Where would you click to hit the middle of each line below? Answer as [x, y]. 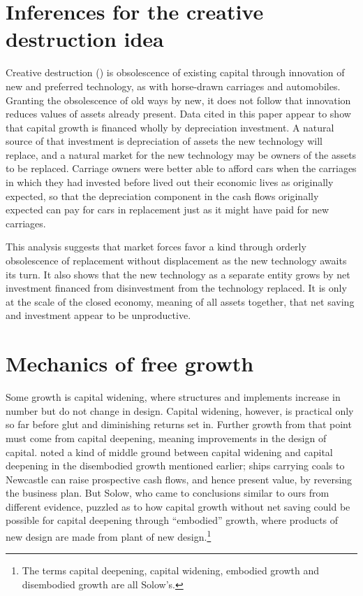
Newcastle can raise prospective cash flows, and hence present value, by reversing [179, 479]
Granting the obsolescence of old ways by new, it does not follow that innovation [178, 100]
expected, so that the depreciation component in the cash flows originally [162, 196]
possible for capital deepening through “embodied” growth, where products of [172, 520]
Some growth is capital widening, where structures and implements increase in [173, 397]
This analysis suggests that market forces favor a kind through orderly [156, 247]
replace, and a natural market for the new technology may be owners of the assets [181, 154]
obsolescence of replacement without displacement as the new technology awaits [176, 261]
